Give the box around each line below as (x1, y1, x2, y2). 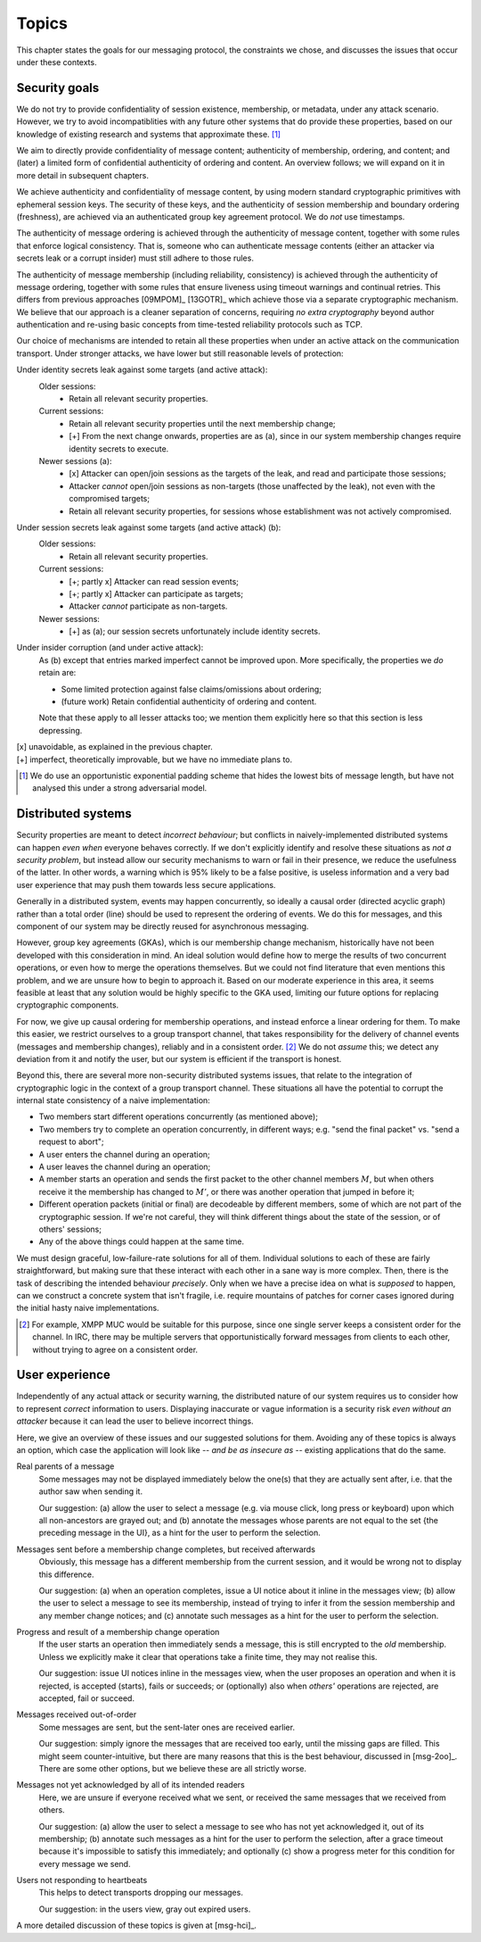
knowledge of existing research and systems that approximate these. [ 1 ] (16, 129, 281, 139)
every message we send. (38, 1858, 131, 1869)
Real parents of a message (16, 1461, 115, 1472)
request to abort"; (38, 1136, 104, 1147)
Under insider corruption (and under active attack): (16, 643, 204, 653)
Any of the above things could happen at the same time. (38, 1236, 245, 1247)
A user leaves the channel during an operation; (38, 1161, 211, 1173)
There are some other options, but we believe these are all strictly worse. (38, 1763, 307, 1773)
